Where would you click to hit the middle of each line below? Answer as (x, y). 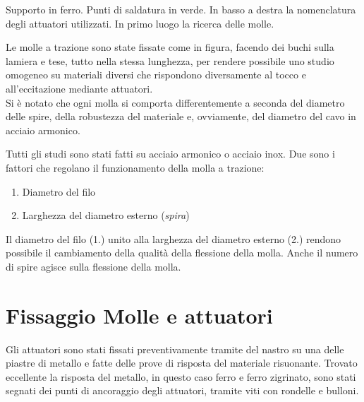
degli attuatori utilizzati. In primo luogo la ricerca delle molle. (140, 23)
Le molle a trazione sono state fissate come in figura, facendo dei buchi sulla (170, 47)
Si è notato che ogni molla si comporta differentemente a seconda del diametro (175, 102)
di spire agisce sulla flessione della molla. (93, 266)
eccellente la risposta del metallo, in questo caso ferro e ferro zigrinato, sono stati (181, 376)
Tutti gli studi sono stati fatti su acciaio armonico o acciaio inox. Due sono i (170, 154)
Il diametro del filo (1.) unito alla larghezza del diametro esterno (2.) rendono (174, 238)
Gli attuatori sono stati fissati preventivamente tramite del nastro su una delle (175, 349)
